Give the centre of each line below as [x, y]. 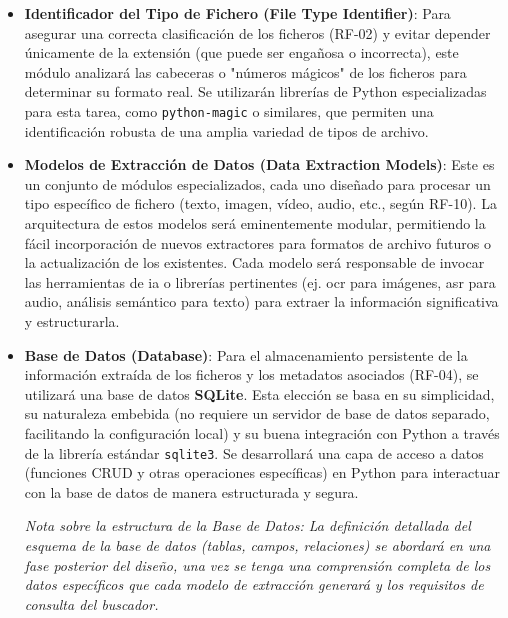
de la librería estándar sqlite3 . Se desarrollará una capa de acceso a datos [254, 452]
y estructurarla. [72, 320]
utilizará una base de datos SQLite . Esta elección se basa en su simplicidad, [259, 393]
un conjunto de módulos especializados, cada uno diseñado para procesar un [257, 183]
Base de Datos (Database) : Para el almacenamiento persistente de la [246, 354]
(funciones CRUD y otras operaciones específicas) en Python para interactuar [262, 472]
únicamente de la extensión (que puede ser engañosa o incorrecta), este [241, 52]
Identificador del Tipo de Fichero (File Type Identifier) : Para [237, 13]
